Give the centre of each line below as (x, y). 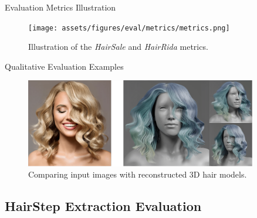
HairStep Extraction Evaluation (103, 206)
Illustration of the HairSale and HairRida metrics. (118, 47)
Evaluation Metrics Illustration (60, 7)
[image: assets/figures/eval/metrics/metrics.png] (129, 28)
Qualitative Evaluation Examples (64, 66)
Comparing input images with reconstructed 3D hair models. (138, 174)
